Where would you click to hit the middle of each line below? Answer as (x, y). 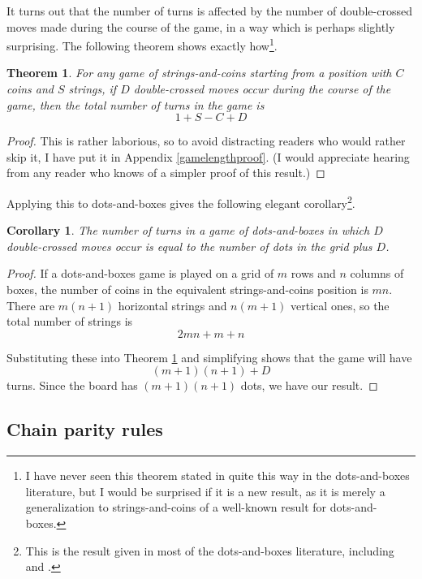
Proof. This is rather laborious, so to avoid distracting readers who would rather (206, 141)
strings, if (93, 89)
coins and (30, 89)
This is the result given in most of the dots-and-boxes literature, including (210, 550)
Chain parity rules (85, 429)
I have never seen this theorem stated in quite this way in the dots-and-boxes (217, 475)
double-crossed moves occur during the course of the (262, 89)
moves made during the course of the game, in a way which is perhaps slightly (201, 26)
